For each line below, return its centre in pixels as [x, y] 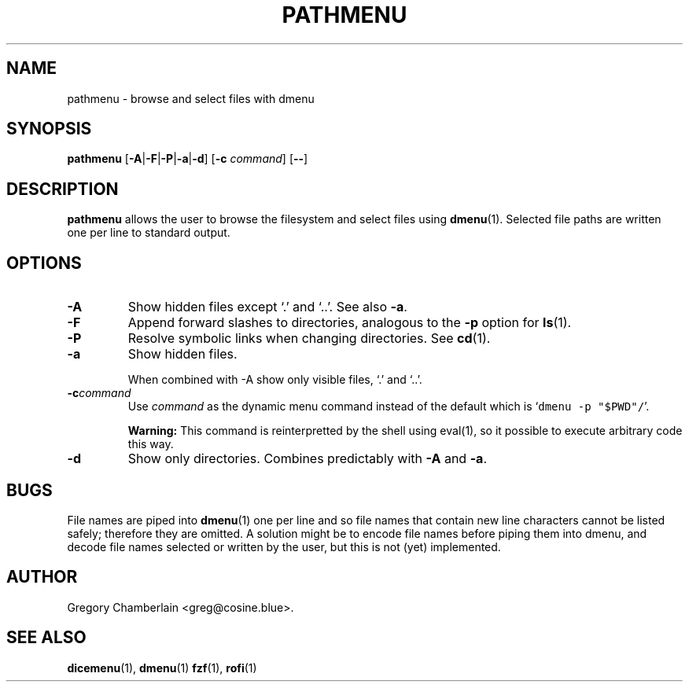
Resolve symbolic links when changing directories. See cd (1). [309, 338]
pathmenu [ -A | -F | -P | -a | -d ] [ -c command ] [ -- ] [188, 159]
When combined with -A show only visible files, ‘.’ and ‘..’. [275, 380]
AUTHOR [42, 577]
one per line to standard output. [149, 233]
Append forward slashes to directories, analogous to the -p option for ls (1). [350, 323]
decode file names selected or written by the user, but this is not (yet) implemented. [284, 546]
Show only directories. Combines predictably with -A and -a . [308, 459]
